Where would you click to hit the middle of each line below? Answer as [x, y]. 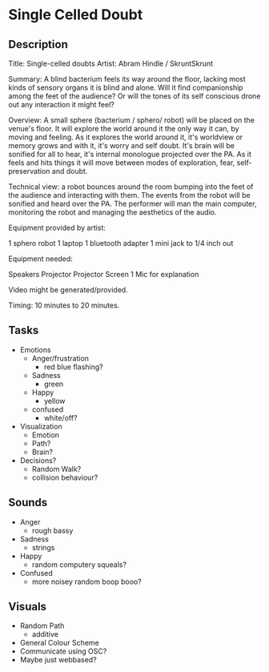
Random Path [42, 626]
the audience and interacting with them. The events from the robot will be [129, 195]
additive [45, 634]
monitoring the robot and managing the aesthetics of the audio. [112, 212]
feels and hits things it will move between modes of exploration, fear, [122, 163]
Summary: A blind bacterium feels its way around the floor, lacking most [127, 79]
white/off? [60, 417]
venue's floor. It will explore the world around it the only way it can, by [124, 129]
